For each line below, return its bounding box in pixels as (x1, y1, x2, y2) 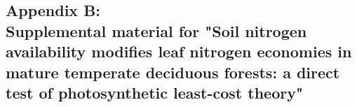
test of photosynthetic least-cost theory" (6, 81, 304, 103)
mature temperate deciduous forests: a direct (6, 61, 340, 83)
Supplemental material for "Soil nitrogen (6, 20, 307, 41)
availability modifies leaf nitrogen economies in (6, 41, 352, 62)
